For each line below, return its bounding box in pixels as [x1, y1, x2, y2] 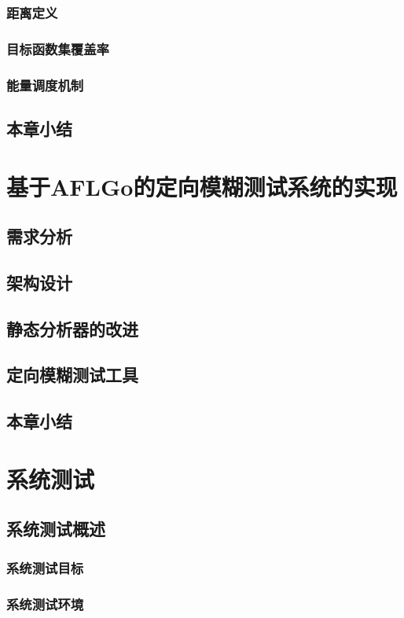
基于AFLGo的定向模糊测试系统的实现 [6, 170, 398, 202]
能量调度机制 [6, 75, 84, 94]
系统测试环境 [6, 594, 84, 613]
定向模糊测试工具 [6, 362, 138, 387]
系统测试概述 [6, 517, 105, 541]
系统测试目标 [6, 557, 84, 577]
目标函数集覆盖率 [6, 39, 109, 58]
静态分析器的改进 [6, 316, 138, 340]
